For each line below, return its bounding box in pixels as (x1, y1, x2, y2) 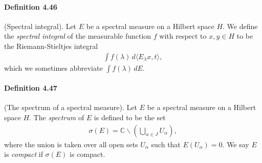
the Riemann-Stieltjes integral (4, 40, 98, 51)
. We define (223, 20, 258, 31)
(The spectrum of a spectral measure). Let (4, 102, 137, 113)
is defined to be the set (94, 112, 166, 122)
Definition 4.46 (4, 1, 57, 12)
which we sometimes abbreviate (4, 62, 103, 73)
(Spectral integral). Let (4, 20, 77, 31)
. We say (222, 139, 249, 149)
